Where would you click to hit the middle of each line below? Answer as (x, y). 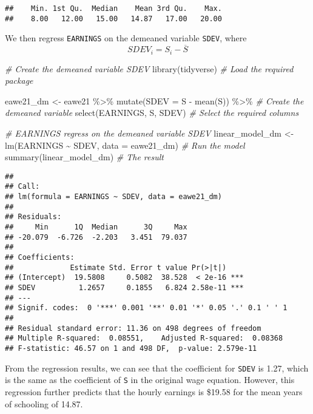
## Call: (22, 187)
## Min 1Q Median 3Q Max (96, 227)
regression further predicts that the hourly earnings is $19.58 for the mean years (154, 391)
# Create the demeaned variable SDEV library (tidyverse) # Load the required (149, 68)
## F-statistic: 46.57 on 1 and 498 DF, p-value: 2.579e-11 (131, 348)
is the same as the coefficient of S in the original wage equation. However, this (150, 380)
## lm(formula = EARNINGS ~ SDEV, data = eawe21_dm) (113, 197)
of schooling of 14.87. (44, 403)
